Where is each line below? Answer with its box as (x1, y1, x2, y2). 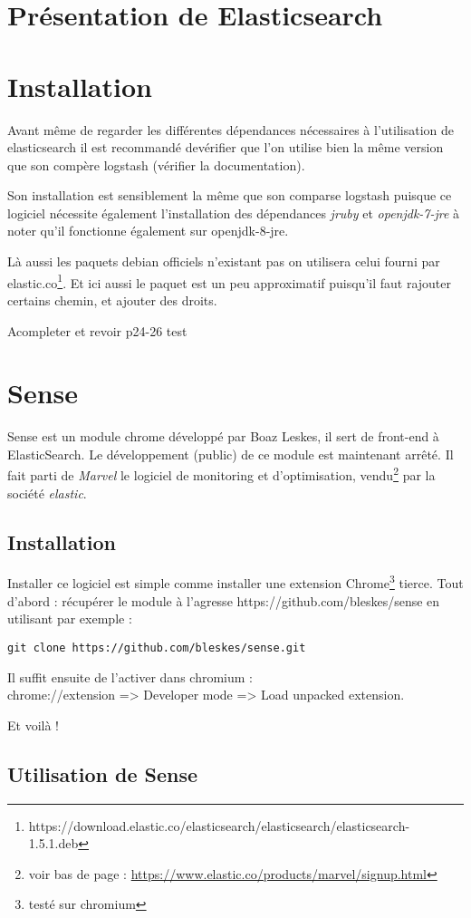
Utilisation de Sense (7, 759, 197, 788)
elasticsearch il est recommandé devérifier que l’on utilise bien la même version (7, 138, 444, 157)
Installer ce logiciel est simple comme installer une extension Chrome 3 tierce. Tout (7, 571, 464, 593)
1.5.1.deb (28, 834, 79, 853)
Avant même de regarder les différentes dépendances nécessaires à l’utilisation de (7, 120, 454, 139)
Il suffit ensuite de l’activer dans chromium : (7, 667, 253, 686)
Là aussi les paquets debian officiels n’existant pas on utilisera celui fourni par (7, 252, 440, 271)
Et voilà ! (7, 715, 59, 734)
